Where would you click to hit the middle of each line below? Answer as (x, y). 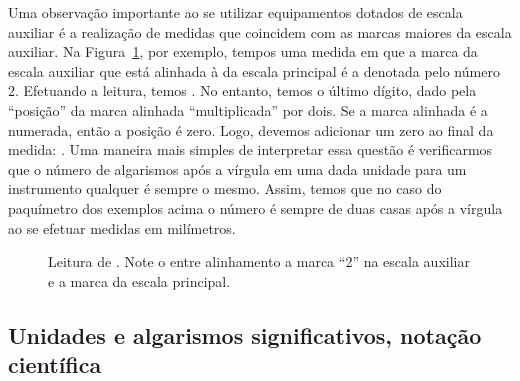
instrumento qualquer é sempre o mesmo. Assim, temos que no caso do (225, 188)
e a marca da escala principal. (139, 280)
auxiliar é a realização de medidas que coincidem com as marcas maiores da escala (260, 31)
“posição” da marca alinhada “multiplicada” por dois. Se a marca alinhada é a (248, 109)
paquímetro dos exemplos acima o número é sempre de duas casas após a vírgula (255, 207)
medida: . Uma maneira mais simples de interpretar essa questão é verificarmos (250, 149)
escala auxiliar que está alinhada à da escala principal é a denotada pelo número (254, 70)
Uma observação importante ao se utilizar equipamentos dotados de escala (235, 12)
